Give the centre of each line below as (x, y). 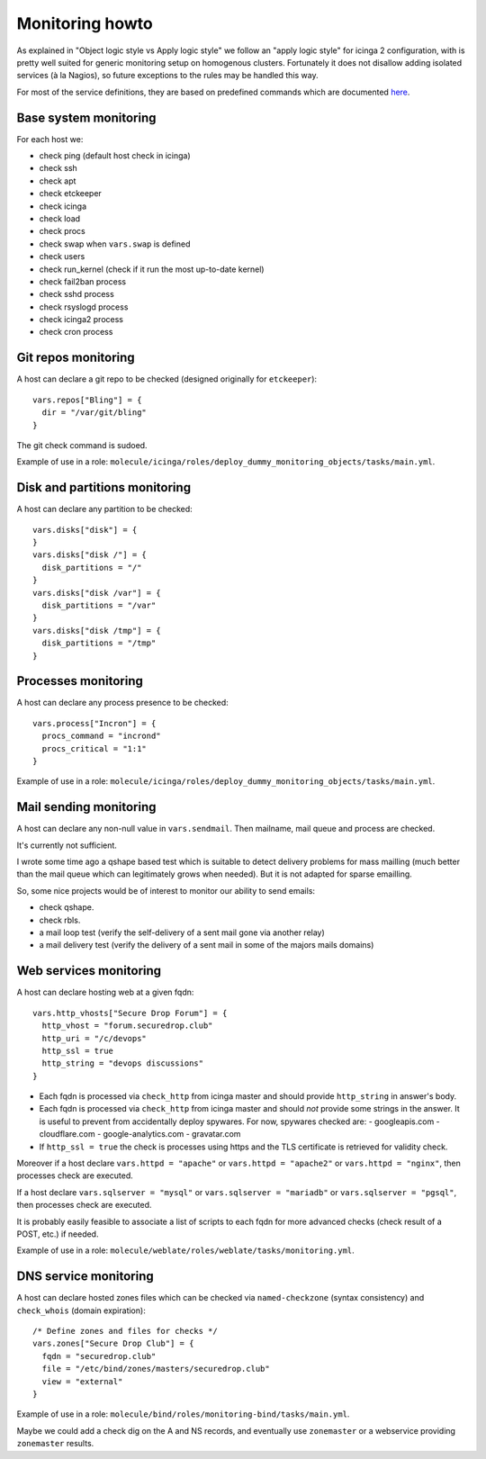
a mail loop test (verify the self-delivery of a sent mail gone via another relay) (182, 932)
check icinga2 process (81, 320)
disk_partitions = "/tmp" (99, 643)
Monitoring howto (85, 23)
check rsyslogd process (84, 307)
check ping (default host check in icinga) (115, 156)
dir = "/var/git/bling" (94, 413)
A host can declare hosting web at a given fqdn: (105, 992)
